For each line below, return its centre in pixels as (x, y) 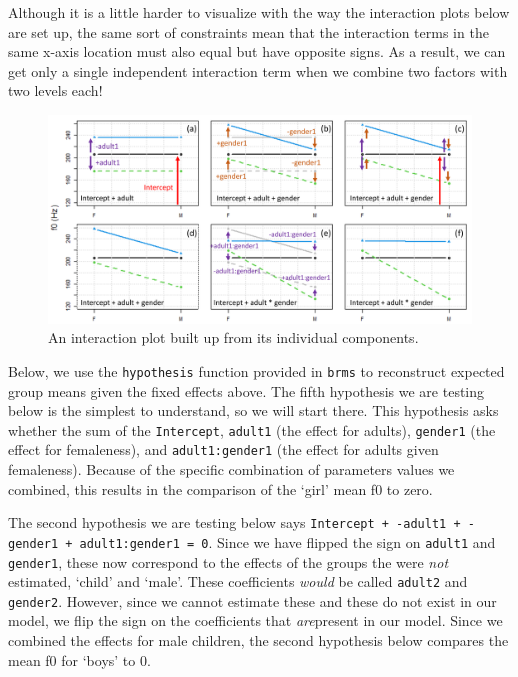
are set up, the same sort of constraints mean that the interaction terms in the (248, 31)
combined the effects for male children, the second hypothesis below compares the (258, 640)
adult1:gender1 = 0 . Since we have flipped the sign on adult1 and (287, 541)
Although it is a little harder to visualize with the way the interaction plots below (259, 12)
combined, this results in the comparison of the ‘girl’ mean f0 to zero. (220, 488)
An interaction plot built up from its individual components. (233, 337)
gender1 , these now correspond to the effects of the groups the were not (228, 561)
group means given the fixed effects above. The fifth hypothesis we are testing (246, 390)
